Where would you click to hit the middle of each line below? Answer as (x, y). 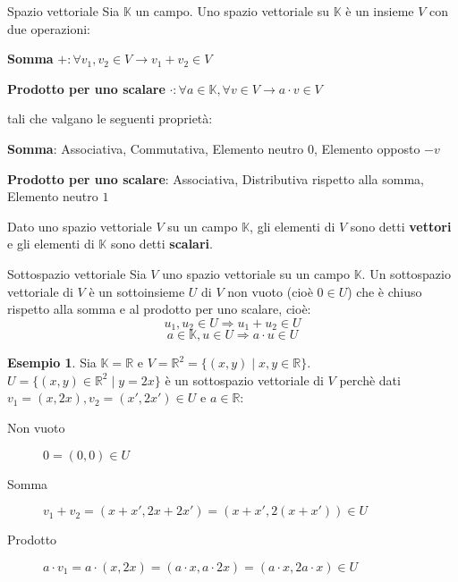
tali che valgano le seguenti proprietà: (110, 118)
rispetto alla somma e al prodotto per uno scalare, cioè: (159, 309)
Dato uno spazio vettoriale (80, 226)
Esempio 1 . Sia (52, 363)
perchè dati (370, 380)
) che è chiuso (385, 291)
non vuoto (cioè (270, 291)
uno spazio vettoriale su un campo (256, 273)
